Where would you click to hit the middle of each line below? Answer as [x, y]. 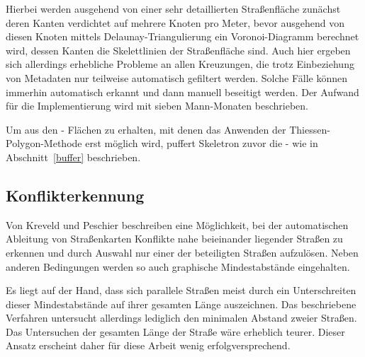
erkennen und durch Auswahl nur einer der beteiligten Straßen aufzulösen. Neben [182, 252]
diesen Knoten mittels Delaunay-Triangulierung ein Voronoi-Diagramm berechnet [182, 36]
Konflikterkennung [75, 195]
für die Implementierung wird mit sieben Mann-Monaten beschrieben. [157, 106]
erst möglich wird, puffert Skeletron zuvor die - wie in [202, 143]
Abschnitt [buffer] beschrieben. [73, 157]
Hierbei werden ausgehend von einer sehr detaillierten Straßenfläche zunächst [173, 8]
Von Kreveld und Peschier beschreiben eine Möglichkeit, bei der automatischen [177, 224]
